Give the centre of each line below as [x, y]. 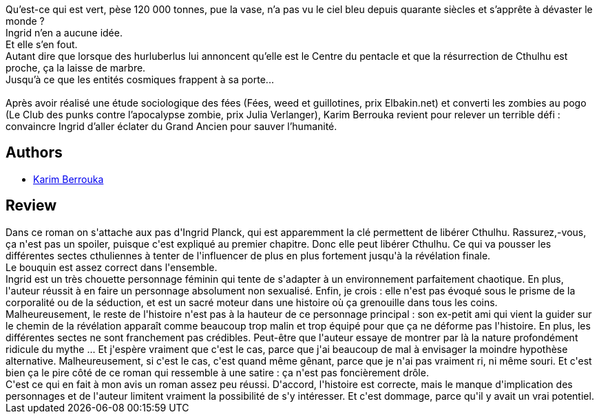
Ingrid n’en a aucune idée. [64, 33]
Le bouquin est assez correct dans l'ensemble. [112, 267]
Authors [34, 153]
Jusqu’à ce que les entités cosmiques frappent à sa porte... [140, 79]
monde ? [25, 21]
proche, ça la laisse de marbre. [76, 68]
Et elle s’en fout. [42, 44]
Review [31, 206]
